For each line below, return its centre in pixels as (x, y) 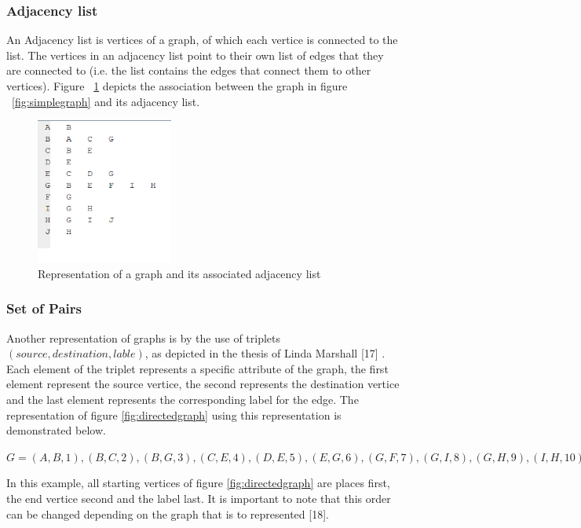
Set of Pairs (44, 308)
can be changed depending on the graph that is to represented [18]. (168, 513)
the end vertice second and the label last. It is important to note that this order (199, 498)
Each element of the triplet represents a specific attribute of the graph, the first (197, 368)
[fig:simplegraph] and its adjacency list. (106, 101)
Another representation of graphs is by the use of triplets (144, 337)
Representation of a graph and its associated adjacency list (179, 273)
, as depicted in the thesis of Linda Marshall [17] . (265, 353)
